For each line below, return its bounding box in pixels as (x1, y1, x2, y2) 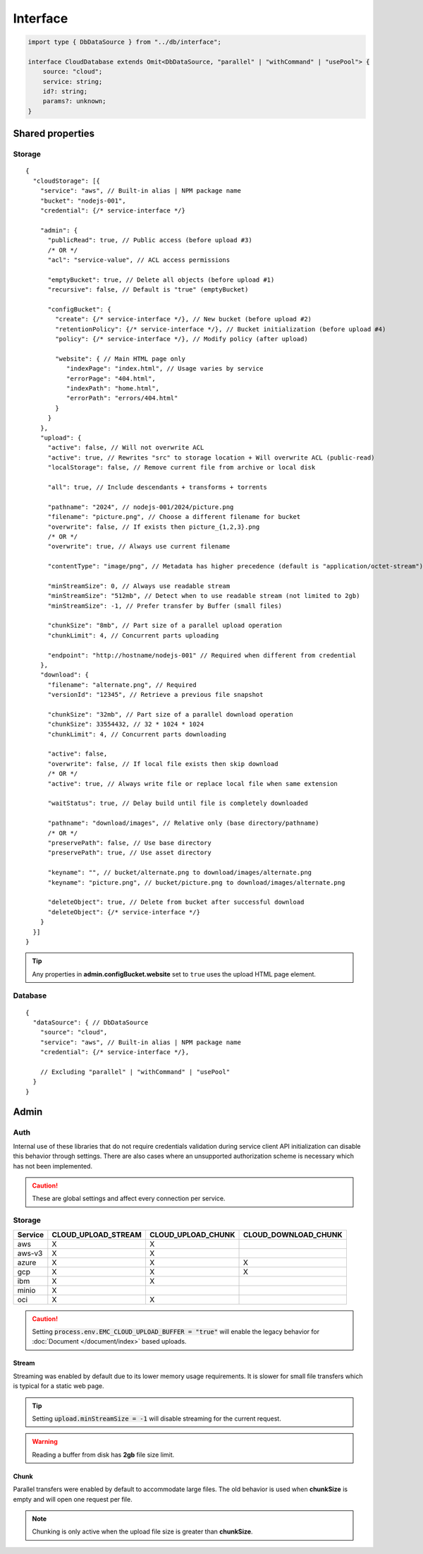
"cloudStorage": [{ (32, 177, 100, 185)
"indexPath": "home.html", (66, 385, 160, 393)
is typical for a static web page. (13, 1382, 104, 1390)
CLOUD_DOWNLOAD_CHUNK (243, 1229, 343, 1239)
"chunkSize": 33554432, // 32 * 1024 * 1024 (47, 720, 204, 729)
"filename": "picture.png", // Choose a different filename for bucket (47, 513, 301, 521)
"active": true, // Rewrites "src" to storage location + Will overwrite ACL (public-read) (47, 453, 375, 462)
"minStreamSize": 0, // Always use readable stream (47, 582, 231, 590)
